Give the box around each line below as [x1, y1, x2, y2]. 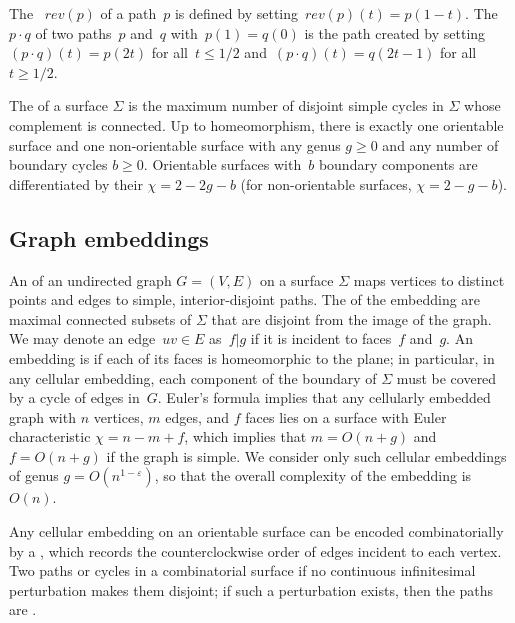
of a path [100, 3, 157, 23]
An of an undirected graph [9, 269, 172, 290]
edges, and [165, 406, 230, 427]
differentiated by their [9, 173, 143, 194]
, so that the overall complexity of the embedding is [154, 465, 472, 486]
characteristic [9, 426, 91, 447]
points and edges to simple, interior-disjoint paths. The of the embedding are [9, 289, 481, 310]
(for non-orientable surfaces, [240, 173, 412, 194]
